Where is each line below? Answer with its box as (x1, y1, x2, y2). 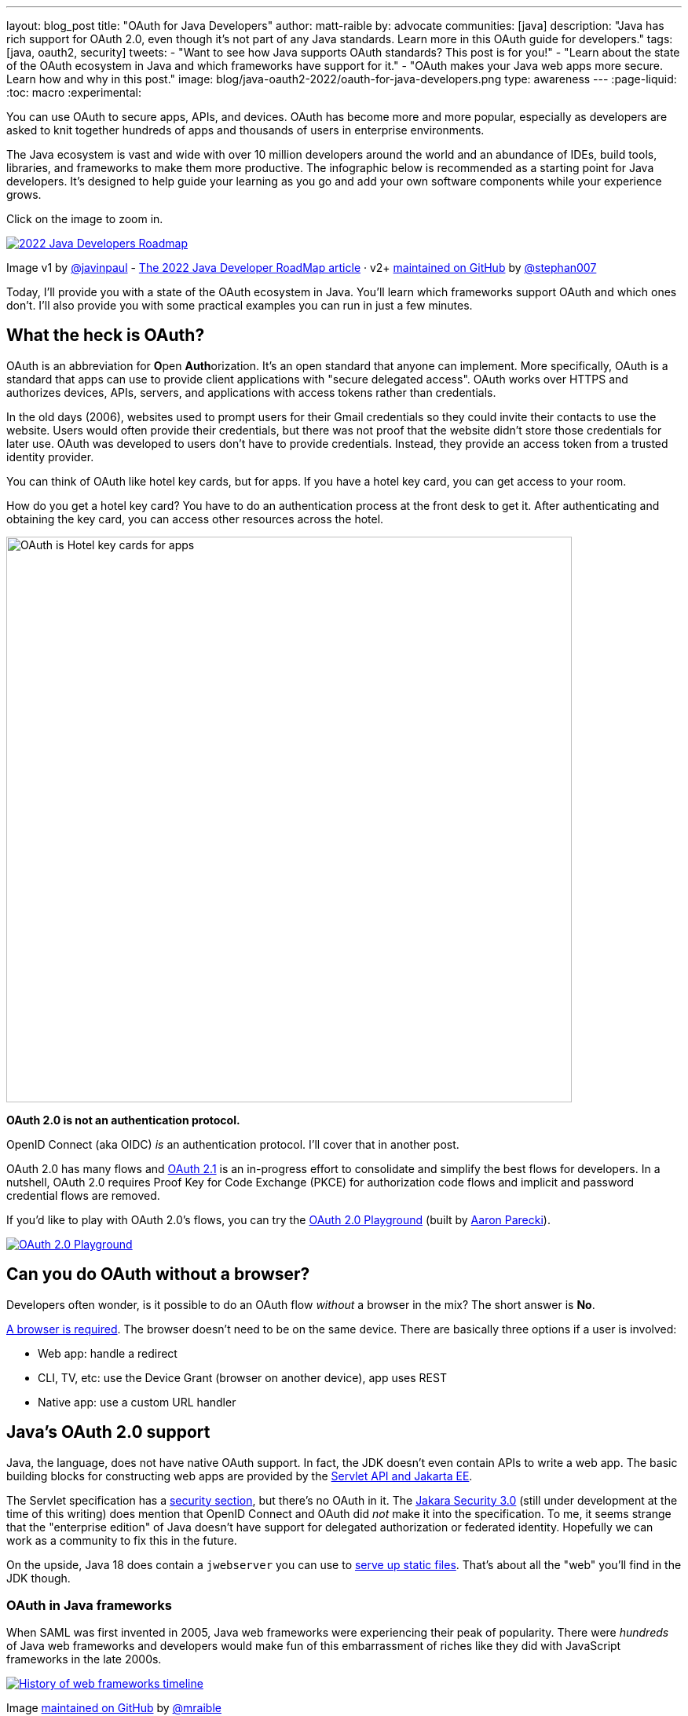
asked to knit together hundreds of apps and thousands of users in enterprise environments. (6, 123, 485, 137)
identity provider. (6, 449, 94, 464)
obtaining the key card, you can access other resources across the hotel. (6, 511, 384, 526)
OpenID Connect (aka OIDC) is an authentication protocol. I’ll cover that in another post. (6, 1137, 459, 1151)
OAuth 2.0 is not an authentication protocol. (6, 1113, 240, 1127)
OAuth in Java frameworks (6, 1597, 172, 1613)
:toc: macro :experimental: (6, 86, 142, 99)
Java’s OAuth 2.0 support (6, 1422, 210, 1443)
